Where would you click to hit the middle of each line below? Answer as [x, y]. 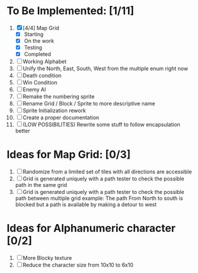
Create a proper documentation [61, 118]
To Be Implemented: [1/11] [70, 11]
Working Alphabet [44, 62]
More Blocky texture [47, 258]
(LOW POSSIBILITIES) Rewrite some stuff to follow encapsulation [101, 124]
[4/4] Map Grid [41, 28]
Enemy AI [34, 90]
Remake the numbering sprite [59, 97]
